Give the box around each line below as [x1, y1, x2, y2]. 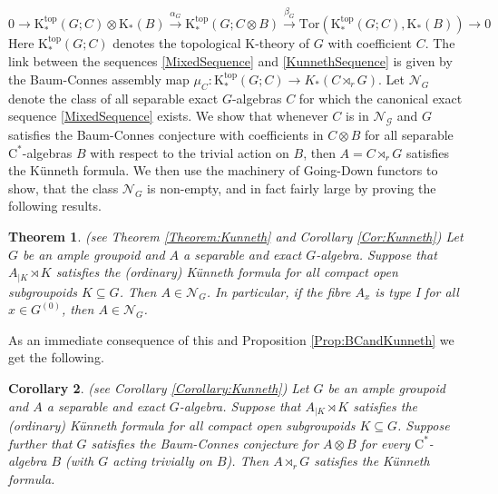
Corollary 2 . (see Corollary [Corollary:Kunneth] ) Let [8, 378, 309, 397]
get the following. [8, 348, 104, 367]
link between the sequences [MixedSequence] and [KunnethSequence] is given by [8, 52, 453, 71]
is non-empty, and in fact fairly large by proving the [147, 178, 436, 197]
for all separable [365, 124, 454, 143]
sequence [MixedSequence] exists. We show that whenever [8, 106, 328, 125]
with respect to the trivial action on [90, 143, 289, 162]
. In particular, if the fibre [206, 282, 351, 301]
